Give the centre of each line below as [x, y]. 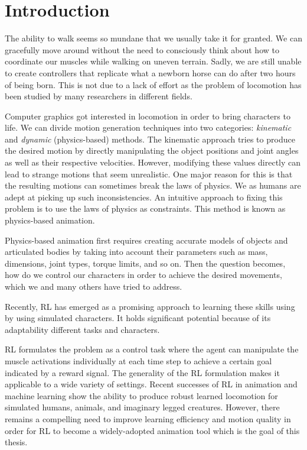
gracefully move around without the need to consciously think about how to [142, 49]
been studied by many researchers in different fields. [99, 96]
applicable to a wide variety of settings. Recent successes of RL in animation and [151, 384]
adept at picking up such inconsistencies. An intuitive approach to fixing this [144, 197]
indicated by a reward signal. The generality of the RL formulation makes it [142, 372]
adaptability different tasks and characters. [82, 329]
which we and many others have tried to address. [94, 286]
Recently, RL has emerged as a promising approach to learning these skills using [150, 306]
